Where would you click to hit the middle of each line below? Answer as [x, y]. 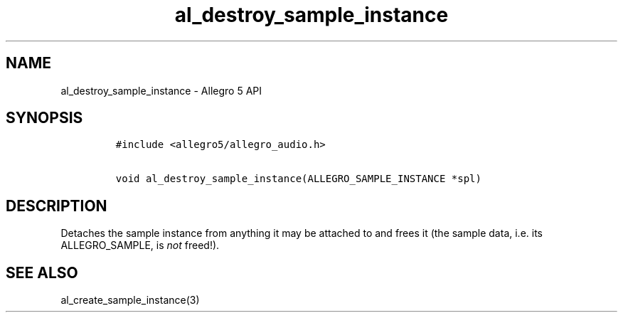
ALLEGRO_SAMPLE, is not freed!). [140, 245]
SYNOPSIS [44, 118]
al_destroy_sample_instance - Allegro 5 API [161, 90]
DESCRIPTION [57, 206]
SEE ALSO [42, 272]
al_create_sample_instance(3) [130, 300]
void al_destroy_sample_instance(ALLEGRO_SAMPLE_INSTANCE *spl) [298, 179]
